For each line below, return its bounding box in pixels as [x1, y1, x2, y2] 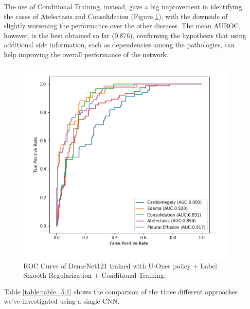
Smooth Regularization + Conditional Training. [23, 270, 166, 280]
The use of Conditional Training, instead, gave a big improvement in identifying [4, 1, 242, 11]
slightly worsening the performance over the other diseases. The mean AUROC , [4, 21, 241, 31]
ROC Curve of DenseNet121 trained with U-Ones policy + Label [23, 260, 217, 270]
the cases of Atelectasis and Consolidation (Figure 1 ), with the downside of [4, 11, 228, 21]
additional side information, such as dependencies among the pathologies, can [4, 40, 235, 50]
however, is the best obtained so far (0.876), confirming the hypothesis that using [4, 30, 246, 40]
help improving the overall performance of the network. [4, 49, 169, 59]
